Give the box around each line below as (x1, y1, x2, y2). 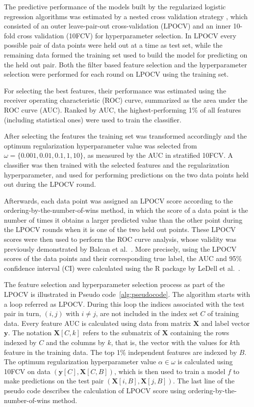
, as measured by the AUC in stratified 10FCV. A (83, 150, 233, 160)
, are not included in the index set (96, 308, 198, 319)
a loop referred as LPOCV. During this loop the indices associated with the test (4, 298, 245, 309)
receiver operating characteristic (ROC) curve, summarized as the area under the (4, 95, 248, 105)
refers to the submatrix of (82, 327, 160, 338)
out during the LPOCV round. (4, 179, 96, 189)
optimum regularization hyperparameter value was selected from (4, 140, 197, 150)
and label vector (201, 318, 250, 328)
